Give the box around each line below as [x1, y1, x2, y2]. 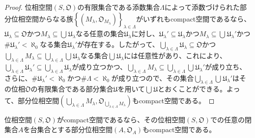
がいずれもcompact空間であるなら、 [136, 13, 251, 23]
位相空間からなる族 [11, 13, 73, 23]
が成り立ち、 [205, 61, 247, 71]
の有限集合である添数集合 [77, 2, 160, 12]
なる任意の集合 [76, 28, 124, 39]
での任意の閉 [210, 115, 252, 125]
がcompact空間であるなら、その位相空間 [57, 115, 186, 125]
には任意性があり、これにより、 [124, 50, 227, 60]
